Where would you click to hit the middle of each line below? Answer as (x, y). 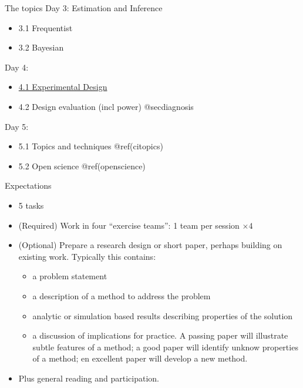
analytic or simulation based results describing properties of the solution (163, 315)
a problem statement (70, 276)
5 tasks (31, 205)
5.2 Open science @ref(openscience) (82, 165)
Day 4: (17, 67)
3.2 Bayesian (41, 47)
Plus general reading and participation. (89, 378)
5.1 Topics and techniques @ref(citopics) (91, 146)
